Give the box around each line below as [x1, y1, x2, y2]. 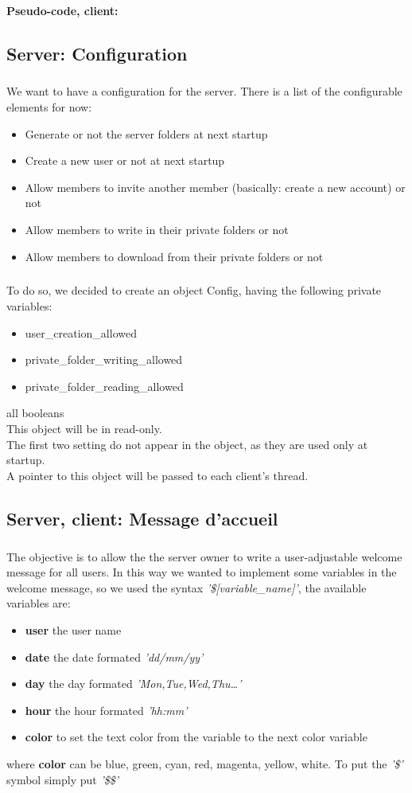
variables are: [6, 595, 71, 611]
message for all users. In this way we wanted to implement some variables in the [6, 564, 397, 580]
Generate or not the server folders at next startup [25, 125, 268, 142]
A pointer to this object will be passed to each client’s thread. [6, 467, 309, 483]
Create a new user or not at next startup [25, 152, 225, 169]
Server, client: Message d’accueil [6, 506, 278, 530]
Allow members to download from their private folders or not [25, 248, 324, 264]
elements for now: [6, 98, 92, 115]
